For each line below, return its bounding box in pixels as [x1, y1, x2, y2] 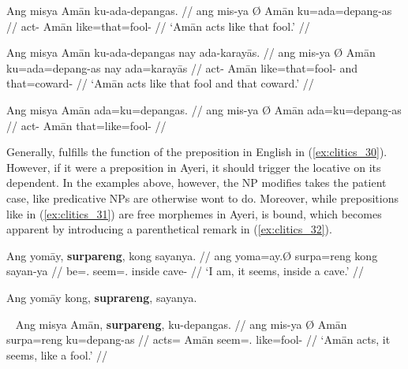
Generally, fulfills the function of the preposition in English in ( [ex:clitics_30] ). [6, 143, 387, 160]
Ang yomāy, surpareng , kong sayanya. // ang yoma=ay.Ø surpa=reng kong [6, 247, 378, 263]
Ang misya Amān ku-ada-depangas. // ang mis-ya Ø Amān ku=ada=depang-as [6, 2, 392, 18]
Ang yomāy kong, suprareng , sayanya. [6, 289, 197, 305]
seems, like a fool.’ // [6, 346, 108, 363]
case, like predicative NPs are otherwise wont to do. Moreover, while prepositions [6, 189, 399, 206]
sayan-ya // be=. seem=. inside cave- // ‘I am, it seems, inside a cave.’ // [6, 263, 365, 279]
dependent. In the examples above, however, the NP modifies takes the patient [6, 174, 387, 191]
